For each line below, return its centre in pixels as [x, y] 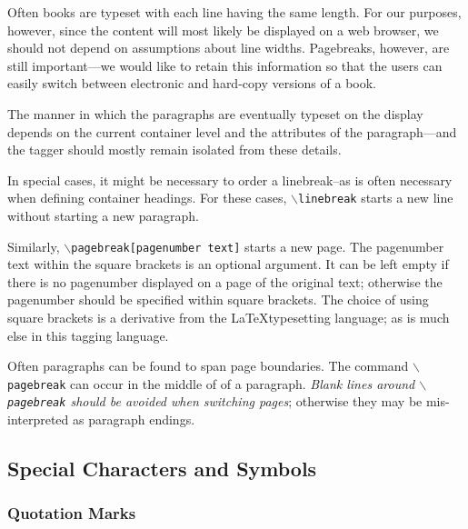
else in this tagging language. [88, 335]
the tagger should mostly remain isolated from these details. [174, 150]
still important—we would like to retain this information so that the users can [225, 65]
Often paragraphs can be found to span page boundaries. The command [208, 366]
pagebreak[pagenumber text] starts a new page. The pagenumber [258, 246]
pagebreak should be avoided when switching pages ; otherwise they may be [215, 401]
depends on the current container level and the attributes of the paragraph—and [232, 131]
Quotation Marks [72, 513]
